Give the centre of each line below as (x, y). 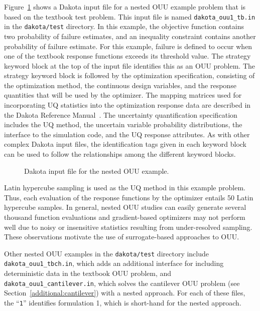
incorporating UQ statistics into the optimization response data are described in (127, 105)
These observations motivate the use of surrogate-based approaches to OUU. (122, 237)
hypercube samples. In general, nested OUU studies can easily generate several (125, 207)
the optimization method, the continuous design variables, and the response (120, 85)
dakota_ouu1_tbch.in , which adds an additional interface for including (114, 263)
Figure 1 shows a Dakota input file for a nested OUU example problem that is (125, 7)
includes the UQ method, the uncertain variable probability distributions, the (123, 124)
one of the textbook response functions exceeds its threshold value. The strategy (127, 56)
